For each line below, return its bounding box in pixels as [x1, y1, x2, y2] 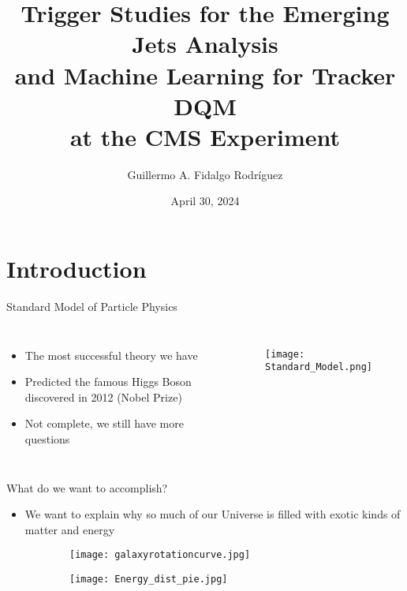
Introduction [6, 252, 147, 285]
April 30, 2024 [170, 193, 240, 209]
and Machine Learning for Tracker [14, 58, 396, 91]
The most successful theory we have [24, 346, 198, 363]
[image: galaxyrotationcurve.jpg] [69, 549, 251, 561]
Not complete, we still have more [24, 415, 184, 432]
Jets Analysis [132, 28, 278, 60]
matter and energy [24, 521, 115, 537]
